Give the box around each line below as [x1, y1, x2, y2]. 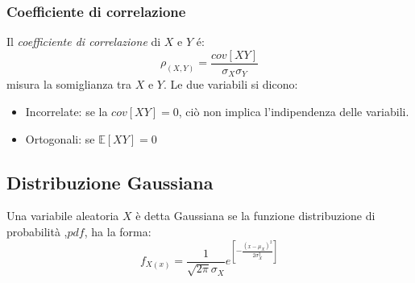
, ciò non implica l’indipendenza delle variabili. [178, 102, 409, 119]
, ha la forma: [84, 223, 151, 239]
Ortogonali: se [25, 130, 95, 147]
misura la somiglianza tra [6, 76, 132, 93]
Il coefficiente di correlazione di [6, 33, 161, 50]
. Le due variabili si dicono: [163, 76, 298, 93]
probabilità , [6, 223, 68, 239]
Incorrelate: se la [25, 102, 108, 119]
